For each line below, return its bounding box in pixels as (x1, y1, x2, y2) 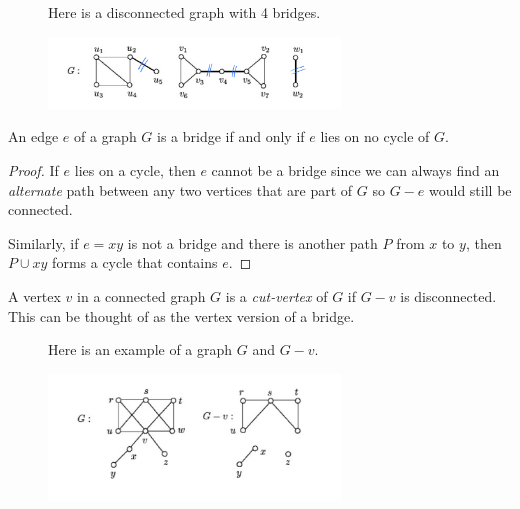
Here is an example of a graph (48, 339, 233, 360)
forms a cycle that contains (52, 252, 218, 273)
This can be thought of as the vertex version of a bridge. (8, 305, 355, 326)
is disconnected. (400, 285, 497, 306)
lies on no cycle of (320, 126, 430, 147)
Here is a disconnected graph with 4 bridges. (48, 2, 321, 22)
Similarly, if (8, 232, 79, 253)
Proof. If (8, 160, 59, 180)
